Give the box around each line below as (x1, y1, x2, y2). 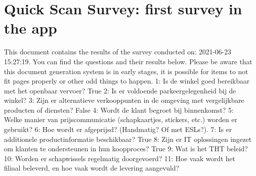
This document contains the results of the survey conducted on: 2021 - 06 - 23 (4, 46, 231, 57)
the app (4, 18, 57, 38)
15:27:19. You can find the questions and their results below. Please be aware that (4, 56, 253, 66)
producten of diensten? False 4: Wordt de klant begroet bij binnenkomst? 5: (4, 104, 234, 115)
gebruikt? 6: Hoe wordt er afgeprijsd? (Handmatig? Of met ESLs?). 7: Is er (4, 124, 232, 134)
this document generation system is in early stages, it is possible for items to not (4, 66, 248, 76)
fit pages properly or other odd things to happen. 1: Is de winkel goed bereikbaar (4, 76, 250, 86)
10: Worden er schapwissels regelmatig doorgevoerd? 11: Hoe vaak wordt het (4, 153, 235, 163)
